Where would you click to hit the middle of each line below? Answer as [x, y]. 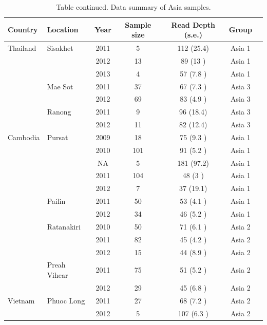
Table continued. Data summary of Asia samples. [133, 7]
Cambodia [24, 137]
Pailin [56, 201]
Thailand [22, 48]
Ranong [59, 112]
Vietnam [21, 300]
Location [63, 30]
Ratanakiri [64, 226]
